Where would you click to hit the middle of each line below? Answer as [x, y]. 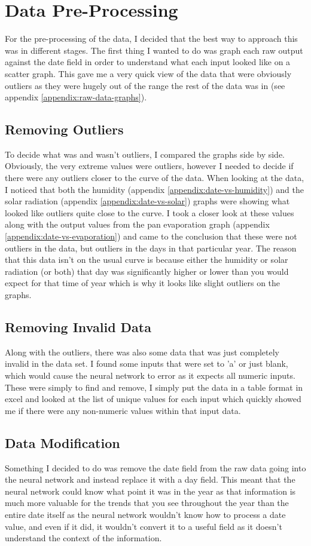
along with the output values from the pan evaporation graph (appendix [137, 224]
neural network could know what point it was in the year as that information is [150, 491]
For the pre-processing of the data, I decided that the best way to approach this [151, 39]
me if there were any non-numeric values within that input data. [123, 410]
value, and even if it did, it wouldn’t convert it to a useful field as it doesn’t [144, 526]
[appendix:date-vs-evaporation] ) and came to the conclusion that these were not [151, 236]
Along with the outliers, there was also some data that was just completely [142, 352]
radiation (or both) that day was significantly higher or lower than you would [147, 271]
